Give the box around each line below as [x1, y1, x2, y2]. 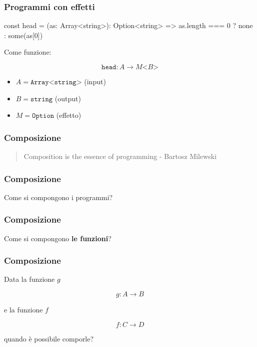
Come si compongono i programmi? [4, 192, 113, 202]
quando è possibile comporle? [4, 333, 94, 343]
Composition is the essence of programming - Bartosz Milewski [23, 151, 217, 161]
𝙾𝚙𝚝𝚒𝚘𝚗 [32, 112, 54, 120]
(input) [84, 76, 106, 86]
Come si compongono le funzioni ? [4, 233, 111, 243]
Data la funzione [4, 274, 55, 284]
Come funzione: [4, 47, 51, 57]
